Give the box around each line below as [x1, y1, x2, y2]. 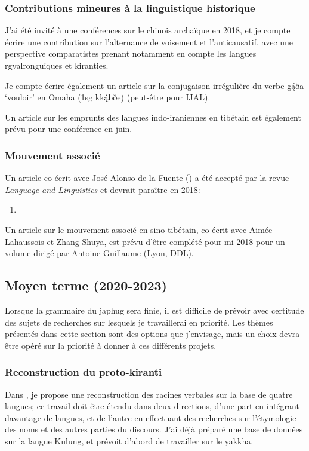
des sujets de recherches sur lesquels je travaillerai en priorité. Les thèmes [5, 315, 273, 328]
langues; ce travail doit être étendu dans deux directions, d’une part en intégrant [5, 400, 299, 412]
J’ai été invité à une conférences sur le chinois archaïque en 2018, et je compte [5, 24, 291, 36]
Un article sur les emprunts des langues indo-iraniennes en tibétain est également [5, 111, 301, 123]
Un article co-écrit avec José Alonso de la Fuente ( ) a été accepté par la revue [5, 171, 289, 184]
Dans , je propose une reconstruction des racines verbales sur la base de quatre [5, 388, 293, 400]
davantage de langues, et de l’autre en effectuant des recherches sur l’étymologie [5, 411, 296, 424]
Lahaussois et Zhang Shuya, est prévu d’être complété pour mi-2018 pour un [5, 235, 285, 247]
